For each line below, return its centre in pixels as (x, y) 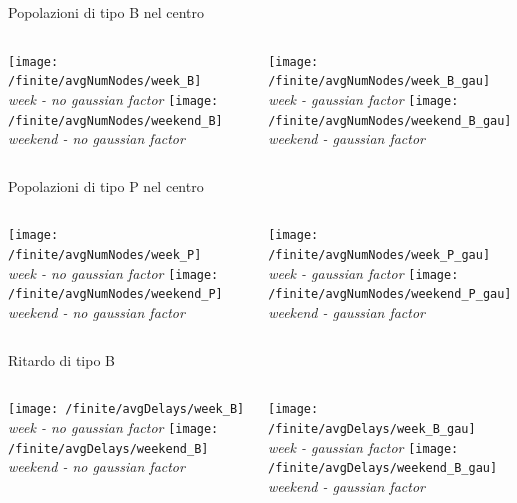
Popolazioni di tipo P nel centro (106, 185)
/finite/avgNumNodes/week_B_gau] (379, 81)
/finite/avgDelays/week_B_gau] (372, 428)
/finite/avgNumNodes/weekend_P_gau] (390, 294)
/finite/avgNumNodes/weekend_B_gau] (390, 120)
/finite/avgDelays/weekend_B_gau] (383, 468)
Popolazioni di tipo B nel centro (106, 12)
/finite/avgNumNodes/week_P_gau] (379, 255)
